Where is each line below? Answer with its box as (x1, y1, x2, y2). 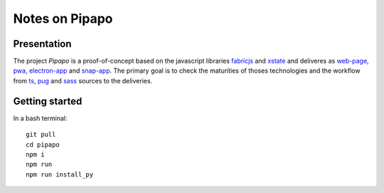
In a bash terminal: (13, 114, 68, 122)
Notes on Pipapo (13, 11, 113, 26)
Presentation (13, 38, 72, 50)
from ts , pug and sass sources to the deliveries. (13, 76, 153, 85)
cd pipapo (26, 140, 60, 149)
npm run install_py (26, 170, 94, 178)
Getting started (13, 95, 82, 107)
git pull (26, 130, 56, 139)
